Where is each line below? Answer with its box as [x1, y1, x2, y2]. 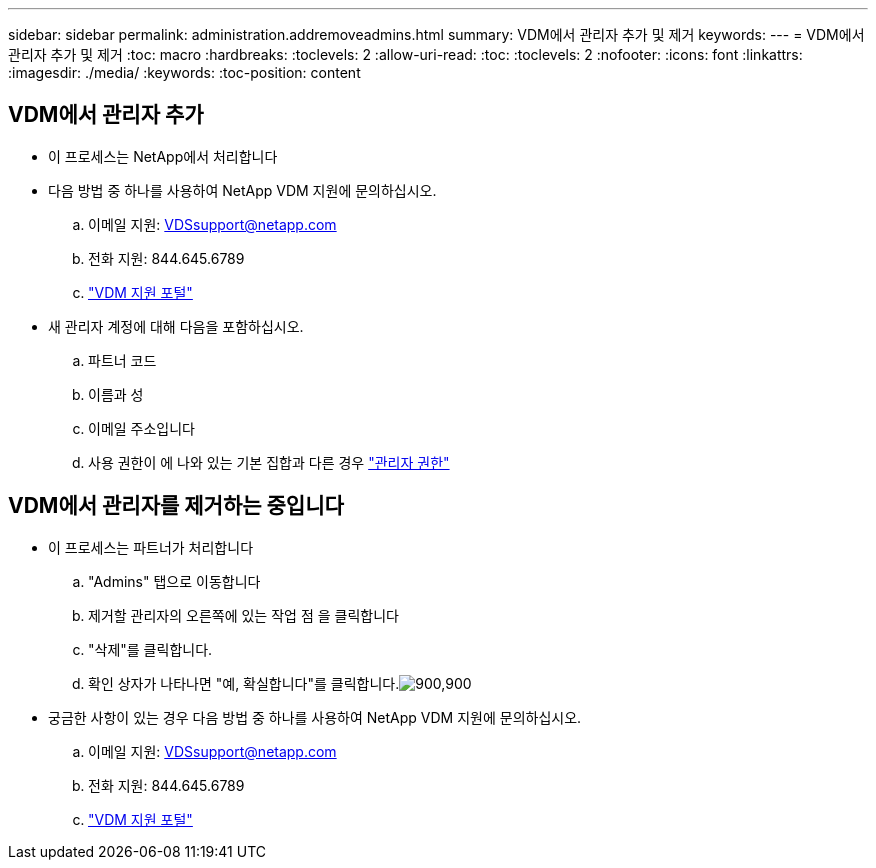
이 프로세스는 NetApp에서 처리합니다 [48, 147, 278, 165]
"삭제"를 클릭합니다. [88, 640, 213, 658]
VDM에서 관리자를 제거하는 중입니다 [8, 493, 344, 519]
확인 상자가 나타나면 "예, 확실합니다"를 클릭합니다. [88, 674, 400, 692]
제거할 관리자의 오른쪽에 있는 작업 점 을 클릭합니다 [88, 606, 399, 624]
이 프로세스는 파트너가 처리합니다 [48, 538, 254, 556]
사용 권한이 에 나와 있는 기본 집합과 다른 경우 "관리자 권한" [88, 453, 450, 471]
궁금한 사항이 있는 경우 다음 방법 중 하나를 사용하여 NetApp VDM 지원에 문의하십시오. [48, 708, 582, 726]
